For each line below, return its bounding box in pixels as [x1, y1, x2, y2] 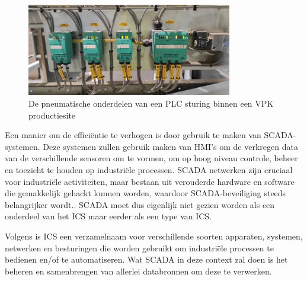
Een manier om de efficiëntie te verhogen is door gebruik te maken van [5, 129, 261, 141]
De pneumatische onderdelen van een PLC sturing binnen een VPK [28, 97, 274, 110]
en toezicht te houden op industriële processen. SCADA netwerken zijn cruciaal [5, 164, 293, 176]
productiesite [28, 108, 76, 121]
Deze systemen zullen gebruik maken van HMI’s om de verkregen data [43, 140, 298, 152]
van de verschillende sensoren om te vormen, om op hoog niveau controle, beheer [5, 152, 298, 164]
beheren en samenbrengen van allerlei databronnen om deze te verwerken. [5, 264, 272, 277]
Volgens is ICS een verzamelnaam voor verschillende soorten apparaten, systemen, [5, 230, 303, 242]
